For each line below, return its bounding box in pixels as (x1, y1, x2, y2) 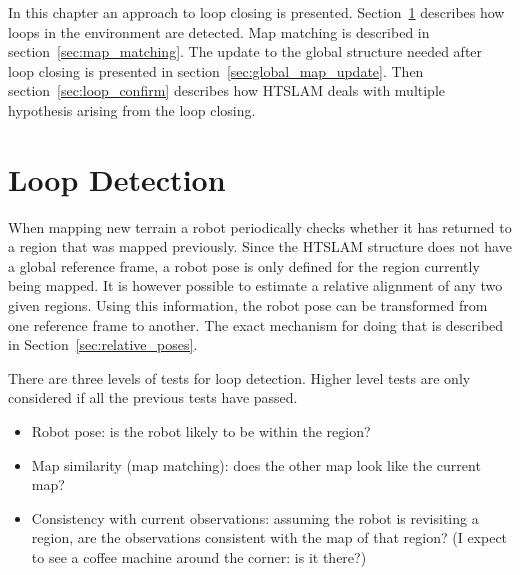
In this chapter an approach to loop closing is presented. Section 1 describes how (8, 2, 505, 22)
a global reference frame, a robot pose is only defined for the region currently (8, 255, 480, 276)
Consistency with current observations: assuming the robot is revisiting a (31, 507, 479, 528)
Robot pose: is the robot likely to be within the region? (31, 421, 371, 442)
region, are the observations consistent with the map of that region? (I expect (31, 527, 508, 548)
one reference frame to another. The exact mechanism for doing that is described (8, 314, 504, 335)
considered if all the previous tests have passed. (8, 387, 298, 408)
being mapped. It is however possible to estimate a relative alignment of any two (8, 275, 503, 296)
